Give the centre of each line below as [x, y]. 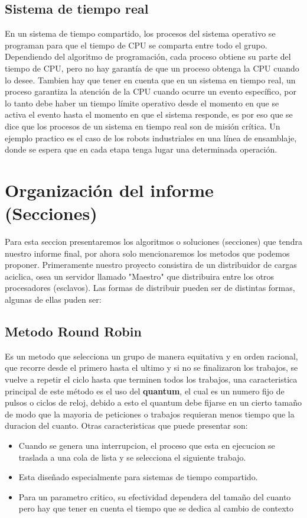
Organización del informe [109, 190]
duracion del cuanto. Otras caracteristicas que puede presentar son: [126, 425]
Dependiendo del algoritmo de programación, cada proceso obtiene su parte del [148, 56]
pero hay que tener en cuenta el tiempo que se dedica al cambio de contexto [156, 508]
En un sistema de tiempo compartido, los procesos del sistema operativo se [140, 33]
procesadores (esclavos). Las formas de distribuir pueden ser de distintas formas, [150, 288]
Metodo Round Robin [73, 331]
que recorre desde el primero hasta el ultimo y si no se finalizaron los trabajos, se [151, 368]
